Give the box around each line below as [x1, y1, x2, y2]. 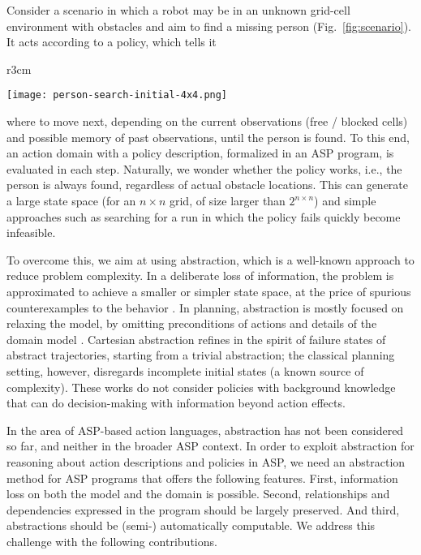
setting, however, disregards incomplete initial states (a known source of [6, 362, 364, 379]
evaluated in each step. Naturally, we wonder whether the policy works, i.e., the [6, 160, 402, 177]
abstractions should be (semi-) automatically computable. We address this [6, 517, 376, 534]
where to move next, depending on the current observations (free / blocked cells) [6, 113, 408, 130]
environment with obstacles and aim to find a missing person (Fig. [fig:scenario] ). [6, 17, 411, 34]
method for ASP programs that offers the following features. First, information [6, 469, 398, 486]
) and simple [314, 192, 376, 209]
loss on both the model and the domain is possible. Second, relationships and [6, 485, 390, 502]
